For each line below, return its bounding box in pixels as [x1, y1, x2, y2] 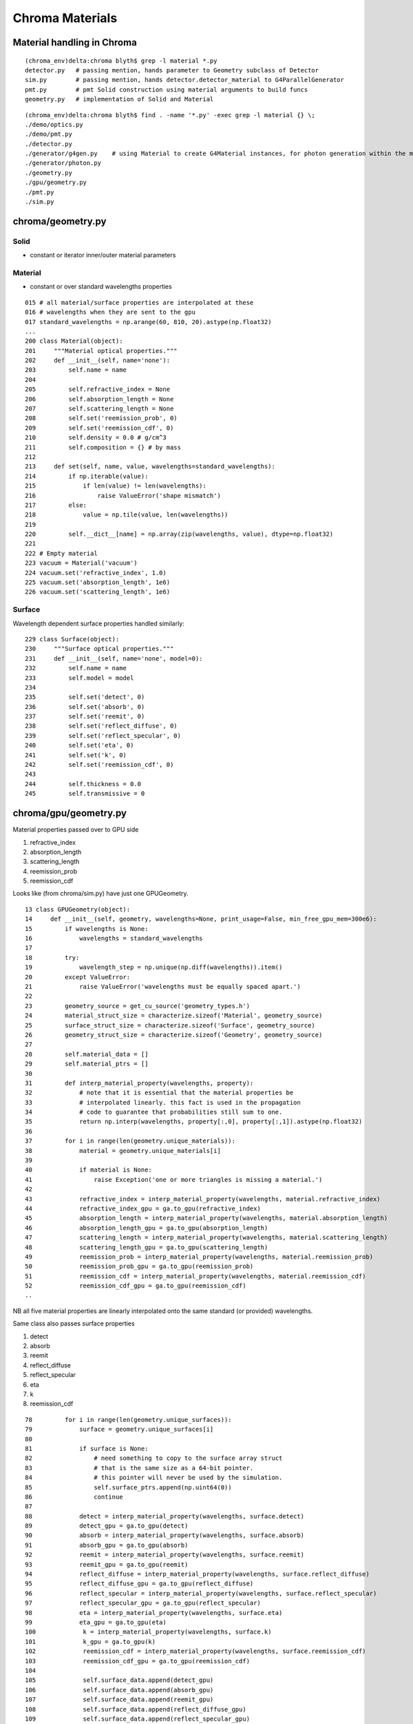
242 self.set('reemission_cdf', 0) [25, 761, 174, 769]
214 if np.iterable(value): [25, 472, 149, 480]
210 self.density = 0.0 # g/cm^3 [25, 434, 167, 441]
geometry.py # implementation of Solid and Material [25, 95, 214, 103]
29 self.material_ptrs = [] [25, 1060, 149, 1068]
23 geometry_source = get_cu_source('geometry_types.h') [25, 1002, 251, 1010]
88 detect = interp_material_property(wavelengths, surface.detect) [25, 1512, 305, 1520]
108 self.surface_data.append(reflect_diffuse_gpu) [25, 1705, 247, 1713]
